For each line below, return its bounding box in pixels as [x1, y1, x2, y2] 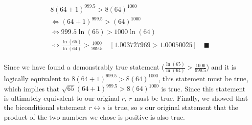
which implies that [4, 83, 60, 93]
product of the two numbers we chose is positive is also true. [4, 111, 185, 122]
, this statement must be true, [158, 73, 249, 83]
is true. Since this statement [161, 83, 246, 93]
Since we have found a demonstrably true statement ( [4, 62, 165, 72]
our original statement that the [145, 102, 238, 112]
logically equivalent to [4, 73, 69, 83]
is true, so [108, 102, 137, 112]
